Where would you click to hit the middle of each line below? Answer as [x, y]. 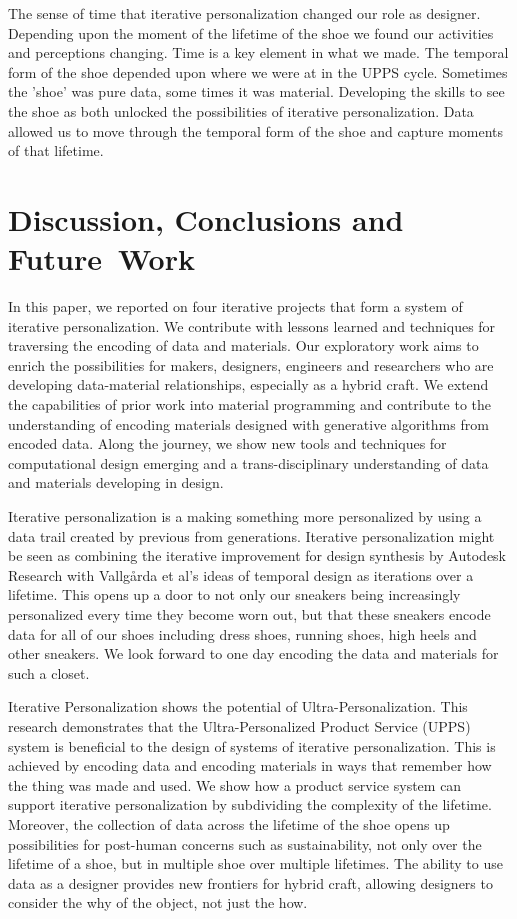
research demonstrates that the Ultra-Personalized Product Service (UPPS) [239, 725]
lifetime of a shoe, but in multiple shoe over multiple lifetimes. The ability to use [255, 863]
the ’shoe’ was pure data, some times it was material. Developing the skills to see [256, 91]
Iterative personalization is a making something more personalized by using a [245, 516]
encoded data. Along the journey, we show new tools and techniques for [227, 443]
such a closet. [49, 672]
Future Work [101, 258]
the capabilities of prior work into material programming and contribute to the [250, 404]
